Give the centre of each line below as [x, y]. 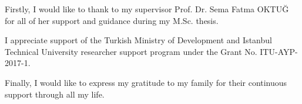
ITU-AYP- [279, 51]
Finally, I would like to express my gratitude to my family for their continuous [146, 82]
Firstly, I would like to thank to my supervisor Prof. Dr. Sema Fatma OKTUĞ [147, 9]
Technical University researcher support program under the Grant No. [131, 51]
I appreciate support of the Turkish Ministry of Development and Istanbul [138, 40]
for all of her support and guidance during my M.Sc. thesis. [112, 20]
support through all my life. [55, 94]
